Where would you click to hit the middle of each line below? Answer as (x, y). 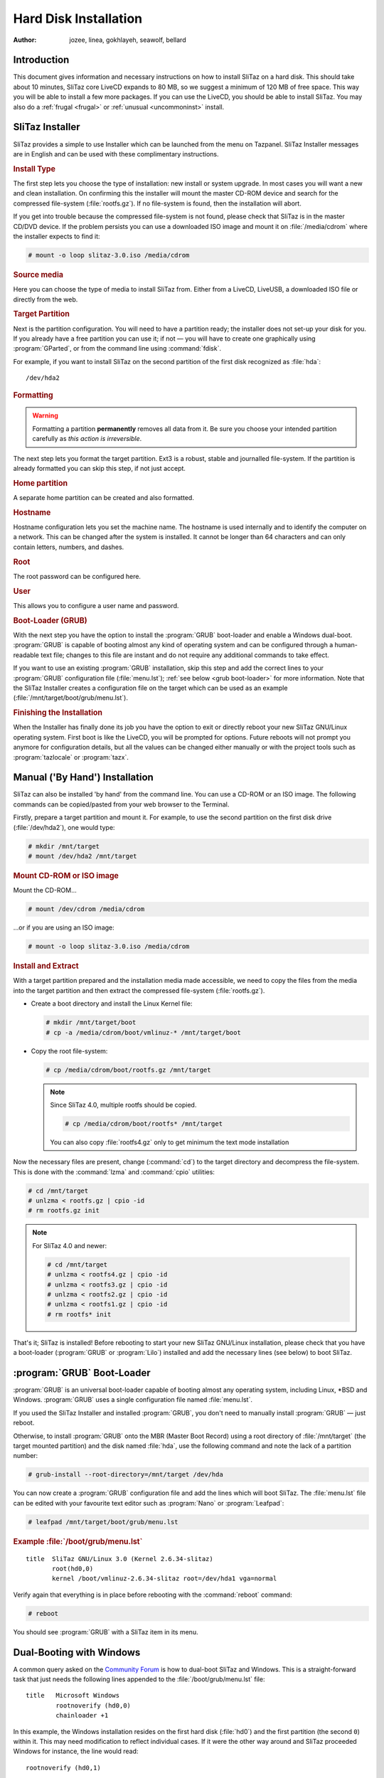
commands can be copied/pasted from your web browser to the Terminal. (121, 804)
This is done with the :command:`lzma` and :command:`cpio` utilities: (114, 1172)
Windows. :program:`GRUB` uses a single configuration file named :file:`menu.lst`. (133, 1400)
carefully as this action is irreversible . (87, 439)
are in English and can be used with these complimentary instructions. (116, 154)
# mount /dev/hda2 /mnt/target (83, 856)
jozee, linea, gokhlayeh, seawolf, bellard (128, 40)
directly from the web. (46, 299)
